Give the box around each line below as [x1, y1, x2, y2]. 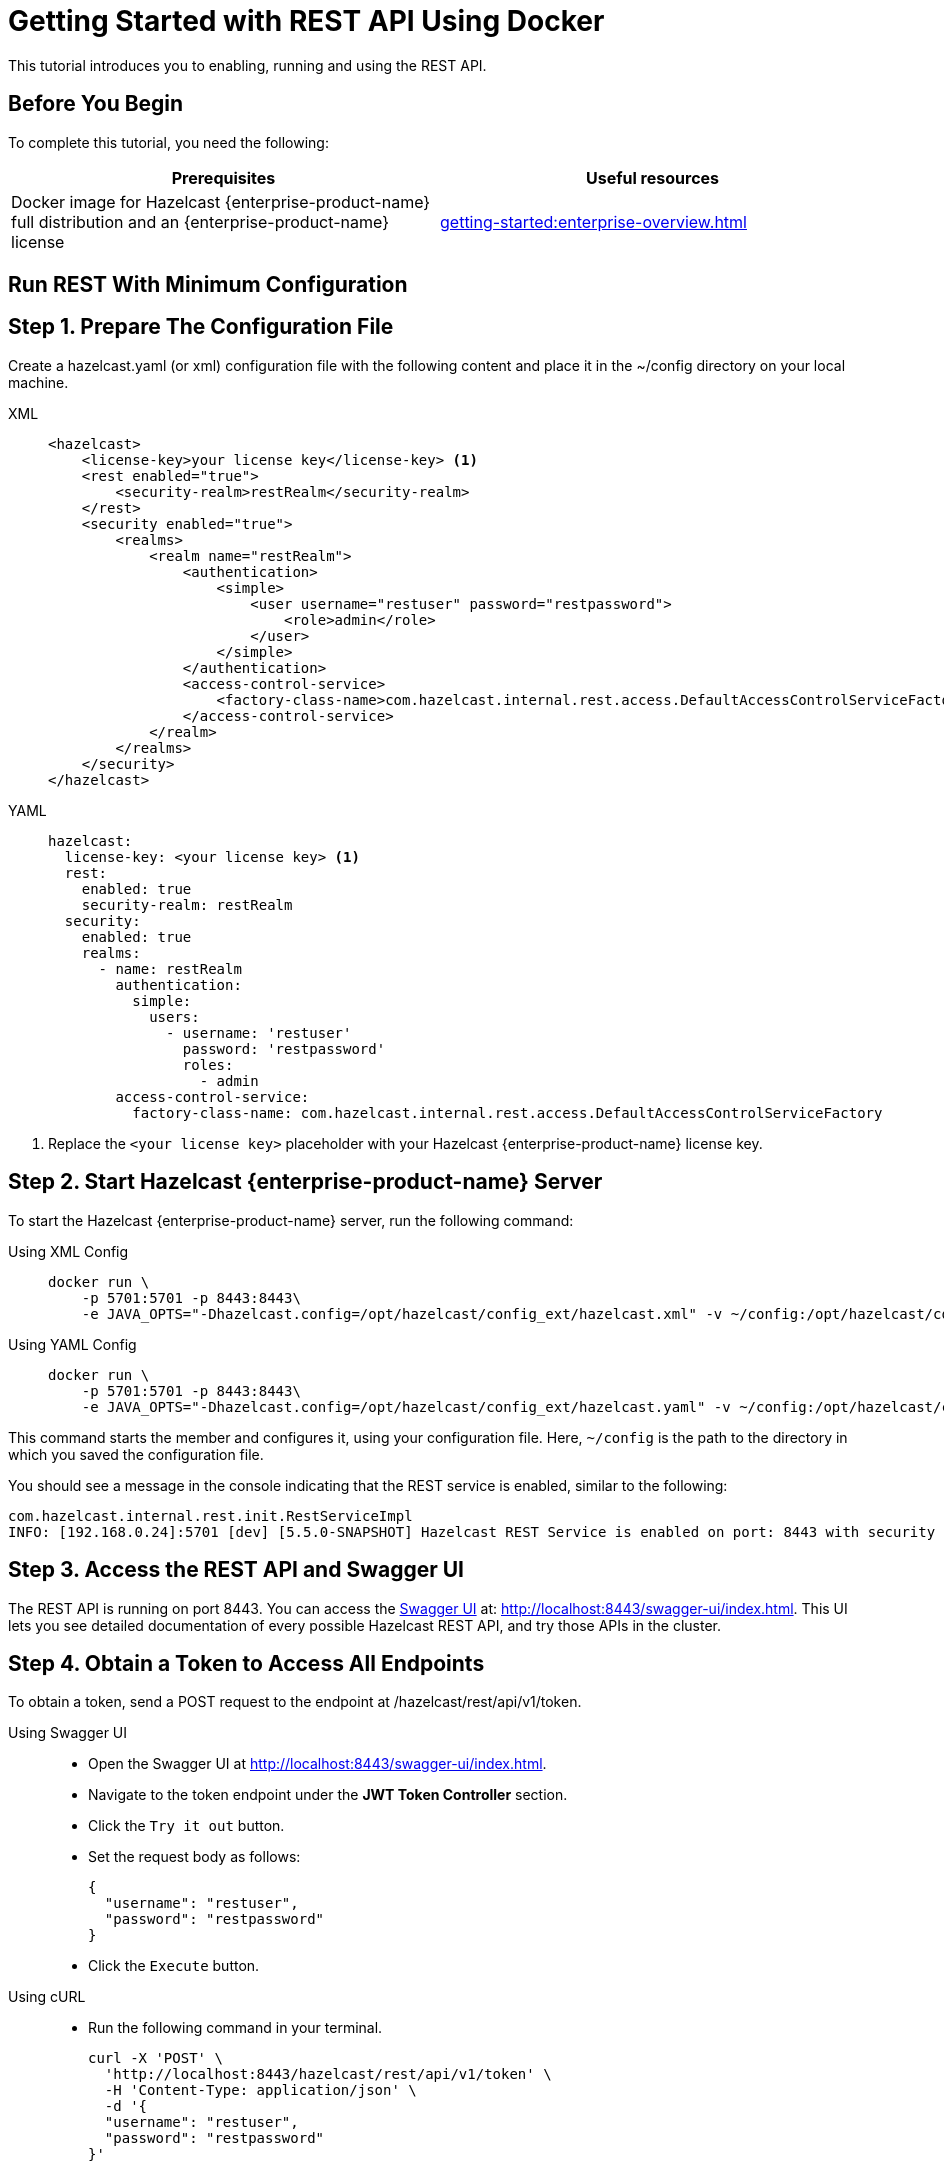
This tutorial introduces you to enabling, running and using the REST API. [8, 56, 487, 74]
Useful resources [585, 167, 720, 188]
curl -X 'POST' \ [88, 2050, 223, 2067]
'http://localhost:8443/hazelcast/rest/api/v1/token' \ [104, 2066, 552, 2083]
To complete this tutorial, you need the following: [8, 133, 329, 151]
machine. [8, 373, 69, 391]
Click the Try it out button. [88, 1817, 285, 1835]
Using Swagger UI [8, 1724, 128, 1742]
